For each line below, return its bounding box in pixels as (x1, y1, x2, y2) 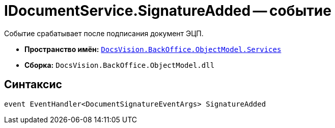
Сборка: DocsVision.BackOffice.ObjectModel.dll (24, 60, 215, 69)
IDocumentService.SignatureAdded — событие (4, 2, 331, 19)
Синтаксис (4, 78, 62, 91)
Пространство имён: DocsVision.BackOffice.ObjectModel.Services (24, 44, 282, 54)
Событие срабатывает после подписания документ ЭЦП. (4, 29, 204, 38)
